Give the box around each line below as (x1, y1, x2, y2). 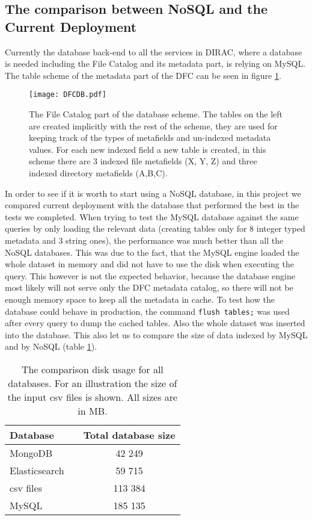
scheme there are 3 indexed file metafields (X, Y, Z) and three (29, 155, 257, 167)
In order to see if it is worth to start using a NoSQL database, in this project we (5, 187, 301, 199)
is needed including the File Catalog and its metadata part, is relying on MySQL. (5, 57, 306, 70)
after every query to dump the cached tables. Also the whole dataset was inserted (5, 317, 305, 329)
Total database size (83, 427, 176, 442)
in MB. (78, 403, 108, 418)
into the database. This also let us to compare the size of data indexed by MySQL (5, 328, 308, 341)
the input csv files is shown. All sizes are (7, 389, 178, 404)
